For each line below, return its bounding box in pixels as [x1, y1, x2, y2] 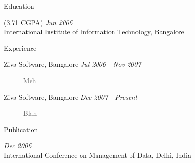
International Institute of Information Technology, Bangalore [4, 27, 184, 37]
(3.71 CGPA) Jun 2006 [4, 17, 73, 27]
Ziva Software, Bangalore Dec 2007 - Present [4, 91, 137, 102]
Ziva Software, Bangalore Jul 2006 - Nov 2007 [4, 59, 141, 69]
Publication [4, 124, 38, 134]
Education [4, 1, 34, 11]
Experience [4, 43, 37, 53]
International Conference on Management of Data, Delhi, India [4, 149, 191, 160]
